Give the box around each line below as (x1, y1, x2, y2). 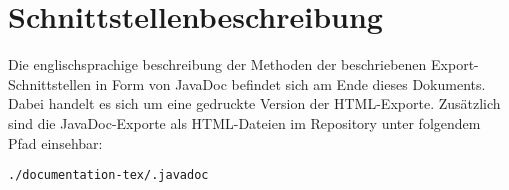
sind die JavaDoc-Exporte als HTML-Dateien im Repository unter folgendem (8, 112, 481, 133)
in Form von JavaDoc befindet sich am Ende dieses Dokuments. (95, 73, 486, 94)
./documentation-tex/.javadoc (8, 168, 209, 183)
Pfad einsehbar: (8, 132, 103, 153)
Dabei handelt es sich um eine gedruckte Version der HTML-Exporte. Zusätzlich (8, 93, 501, 114)
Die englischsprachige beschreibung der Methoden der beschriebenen (8, 54, 427, 75)
